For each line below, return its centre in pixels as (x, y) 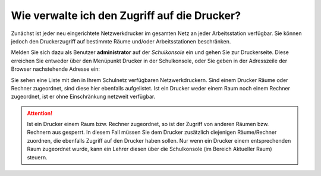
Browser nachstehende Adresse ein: (56, 69)
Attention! (40, 113)
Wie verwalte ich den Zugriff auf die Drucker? (126, 15)
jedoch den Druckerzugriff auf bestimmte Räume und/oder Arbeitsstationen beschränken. (121, 41)
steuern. (37, 157)
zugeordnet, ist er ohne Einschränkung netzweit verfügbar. (83, 97)
